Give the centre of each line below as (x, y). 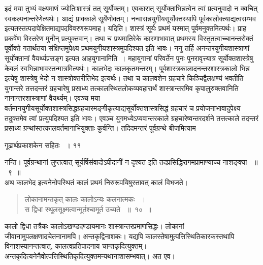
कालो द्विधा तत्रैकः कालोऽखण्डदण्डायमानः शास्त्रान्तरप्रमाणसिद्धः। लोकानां (94, 226)
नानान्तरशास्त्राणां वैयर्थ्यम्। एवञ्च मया (53, 98)
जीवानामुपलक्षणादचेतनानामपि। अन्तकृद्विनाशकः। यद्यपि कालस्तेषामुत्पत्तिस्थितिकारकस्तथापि (120, 236)
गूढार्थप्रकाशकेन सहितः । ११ (43, 145)
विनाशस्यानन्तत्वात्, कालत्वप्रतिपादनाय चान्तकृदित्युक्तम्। (76, 246)
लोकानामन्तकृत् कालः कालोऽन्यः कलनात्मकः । (85, 199)
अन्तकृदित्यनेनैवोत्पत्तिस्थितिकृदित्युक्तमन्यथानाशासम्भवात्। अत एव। (90, 256)
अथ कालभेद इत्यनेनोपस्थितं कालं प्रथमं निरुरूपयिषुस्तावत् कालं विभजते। (96, 182)
